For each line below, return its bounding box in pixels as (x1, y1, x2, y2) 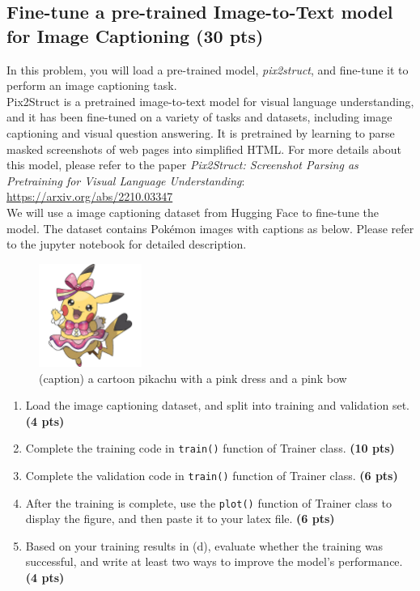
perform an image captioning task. (6, 77, 177, 94)
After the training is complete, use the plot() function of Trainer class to (25, 494, 392, 511)
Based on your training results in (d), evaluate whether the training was (25, 537, 384, 554)
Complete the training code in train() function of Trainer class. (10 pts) (25, 440, 395, 457)
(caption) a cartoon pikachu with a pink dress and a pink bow (39, 369, 347, 386)
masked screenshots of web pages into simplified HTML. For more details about (6, 140, 401, 157)
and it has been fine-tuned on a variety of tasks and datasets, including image (6, 108, 392, 125)
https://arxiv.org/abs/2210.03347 (6, 188, 173, 205)
